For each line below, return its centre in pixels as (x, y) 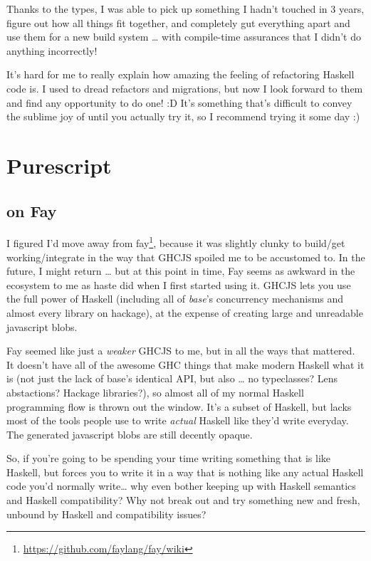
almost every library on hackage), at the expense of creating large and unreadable (185, 312)
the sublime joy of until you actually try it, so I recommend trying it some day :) (183, 116)
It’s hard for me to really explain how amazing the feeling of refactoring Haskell (181, 74)
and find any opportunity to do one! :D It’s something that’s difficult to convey (179, 102)
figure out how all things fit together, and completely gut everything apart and (178, 22)
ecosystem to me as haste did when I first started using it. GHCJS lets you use (179, 284)
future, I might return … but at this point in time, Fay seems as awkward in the (181, 271)
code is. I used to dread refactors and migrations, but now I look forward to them (185, 88)
